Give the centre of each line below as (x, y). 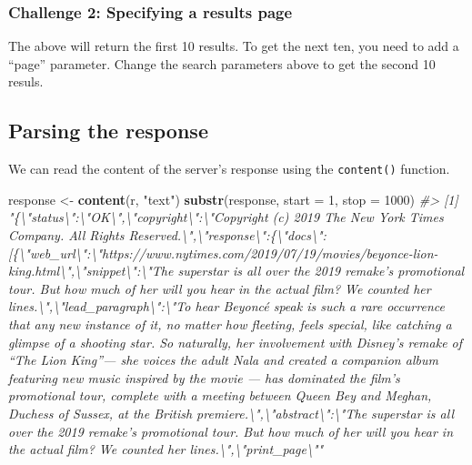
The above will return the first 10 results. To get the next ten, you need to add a (234, 46)
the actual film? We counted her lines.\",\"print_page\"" (166, 449)
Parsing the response (108, 131)
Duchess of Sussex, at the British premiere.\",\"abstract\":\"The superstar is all (231, 413)
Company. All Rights (66, 235)
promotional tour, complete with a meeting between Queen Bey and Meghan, (220, 395)
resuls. (26, 81)
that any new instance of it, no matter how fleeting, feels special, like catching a (230, 324)
